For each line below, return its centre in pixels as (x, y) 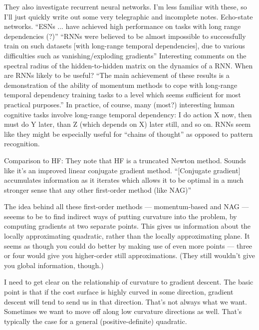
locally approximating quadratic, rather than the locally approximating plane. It (127, 236)
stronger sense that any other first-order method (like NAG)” (98, 189)
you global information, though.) (54, 265)
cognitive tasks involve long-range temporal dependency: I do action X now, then (128, 114)
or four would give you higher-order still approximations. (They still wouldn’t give (129, 255)
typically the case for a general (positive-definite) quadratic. (96, 321)
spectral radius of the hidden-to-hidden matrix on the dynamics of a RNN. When (129, 65)
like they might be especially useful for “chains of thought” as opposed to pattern (129, 134)
